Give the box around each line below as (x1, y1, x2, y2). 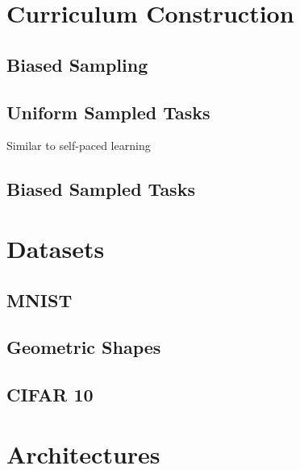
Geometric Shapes (6, 335, 161, 360)
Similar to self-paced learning (6, 137, 151, 154)
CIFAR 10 (6, 382, 94, 407)
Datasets (6, 231, 105, 264)
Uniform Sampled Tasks (6, 99, 210, 124)
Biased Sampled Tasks (6, 177, 195, 202)
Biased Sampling (6, 52, 148, 77)
